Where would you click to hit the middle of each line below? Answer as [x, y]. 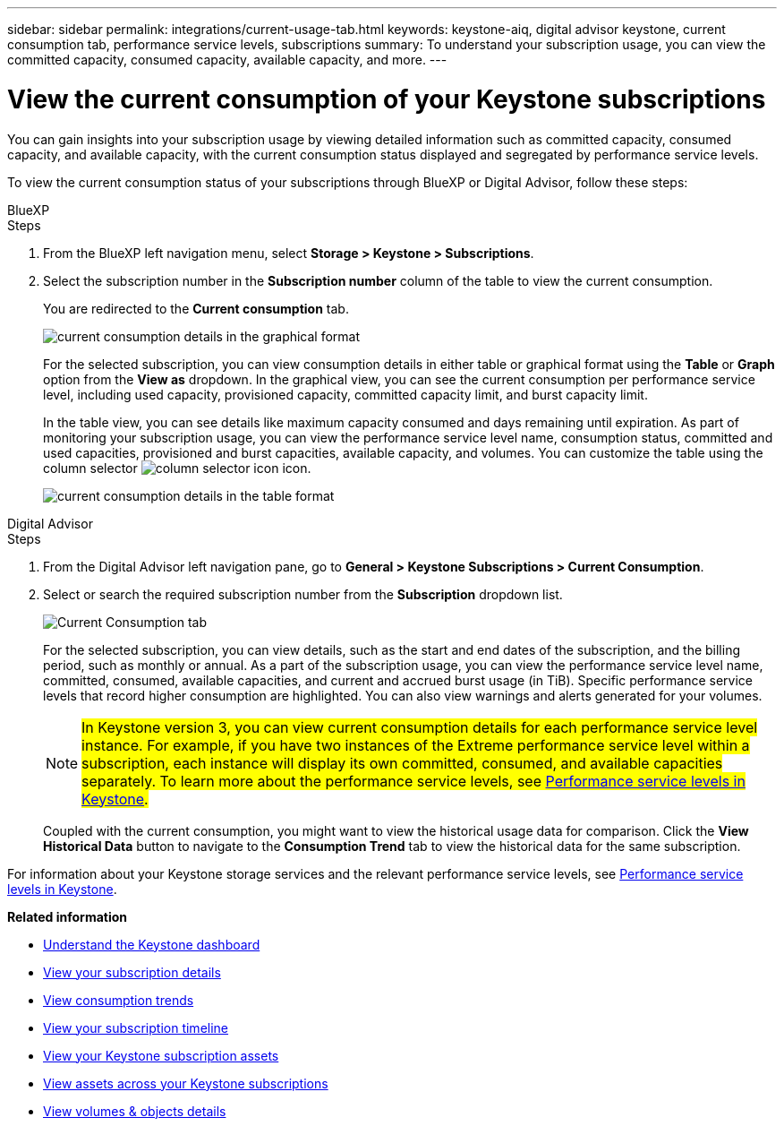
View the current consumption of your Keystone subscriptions [387, 99]
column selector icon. [177, 468]
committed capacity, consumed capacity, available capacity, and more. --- [227, 60]
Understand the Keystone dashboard [152, 944]
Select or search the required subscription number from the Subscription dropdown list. [303, 594]
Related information [68, 916]
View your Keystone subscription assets [161, 1055]
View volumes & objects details [135, 1111]
